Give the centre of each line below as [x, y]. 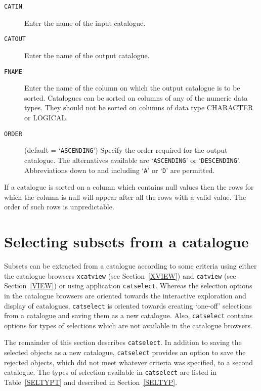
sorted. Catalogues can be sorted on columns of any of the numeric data [136, 97]
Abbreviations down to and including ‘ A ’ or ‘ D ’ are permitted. [120, 170]
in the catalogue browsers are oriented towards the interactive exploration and [125, 295]
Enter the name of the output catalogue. [87, 55]
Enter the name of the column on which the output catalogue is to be [132, 88]
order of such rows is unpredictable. [59, 207]
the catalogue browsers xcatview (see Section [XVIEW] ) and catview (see [120, 275]
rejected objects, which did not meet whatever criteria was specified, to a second [128, 362]
